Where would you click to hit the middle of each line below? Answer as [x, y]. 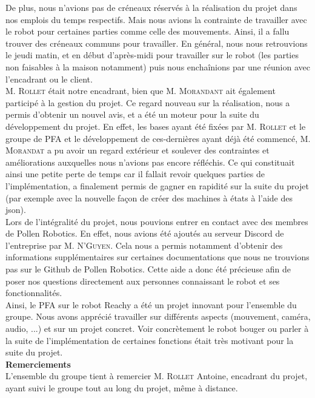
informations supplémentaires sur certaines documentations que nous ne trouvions [157, 257]
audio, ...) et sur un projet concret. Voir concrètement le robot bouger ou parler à [157, 329]
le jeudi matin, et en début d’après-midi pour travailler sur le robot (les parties [152, 55]
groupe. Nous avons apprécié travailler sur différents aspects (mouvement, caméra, [158, 316]
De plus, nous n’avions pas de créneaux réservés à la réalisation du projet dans [151, 7]
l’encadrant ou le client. [49, 79]
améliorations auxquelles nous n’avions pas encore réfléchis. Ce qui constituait [150, 162]
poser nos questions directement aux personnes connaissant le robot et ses [143, 281]
